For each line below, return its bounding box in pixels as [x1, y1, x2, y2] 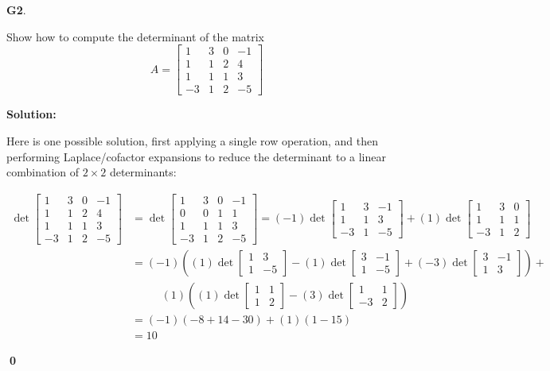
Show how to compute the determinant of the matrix [6, 28, 265, 44]
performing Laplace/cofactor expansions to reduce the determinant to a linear [6, 148, 386, 164]
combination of [6, 164, 80, 180]
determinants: [109, 164, 177, 180]
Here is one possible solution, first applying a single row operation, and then [6, 132, 378, 149]
